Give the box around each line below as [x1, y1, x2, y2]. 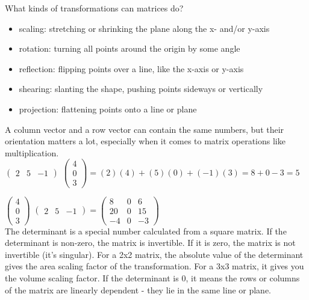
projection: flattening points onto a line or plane [19, 102, 197, 115]
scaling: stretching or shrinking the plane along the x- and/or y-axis [19, 22, 270, 34]
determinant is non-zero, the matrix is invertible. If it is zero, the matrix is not [5, 236, 296, 249]
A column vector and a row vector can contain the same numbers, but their [5, 123, 284, 135]
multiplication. [5, 146, 59, 159]
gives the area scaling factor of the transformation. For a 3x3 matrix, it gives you [5, 260, 304, 272]
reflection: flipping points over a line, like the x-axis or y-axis [19, 62, 244, 75]
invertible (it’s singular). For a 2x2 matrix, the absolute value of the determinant [5, 248, 304, 260]
